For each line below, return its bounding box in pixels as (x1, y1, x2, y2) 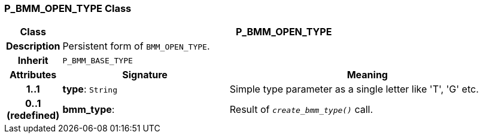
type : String (62, 83, 117, 96)
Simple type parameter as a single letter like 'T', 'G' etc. (229, 83, 479, 96)
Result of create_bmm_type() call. (229, 103, 373, 116)
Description (6, 40, 60, 53)
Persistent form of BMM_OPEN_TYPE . (62, 40, 210, 53)
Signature (122, 69, 168, 81)
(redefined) (7, 109, 60, 122)
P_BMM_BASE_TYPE (62, 56, 133, 65)
